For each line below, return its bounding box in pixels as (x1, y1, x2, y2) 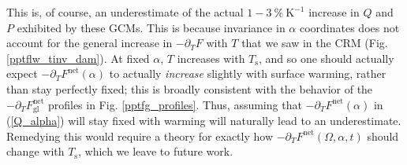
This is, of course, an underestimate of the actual (6, 4, 244, 20)
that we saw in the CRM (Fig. (241, 35, 388, 51)
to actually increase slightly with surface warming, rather (109, 65, 386, 82)
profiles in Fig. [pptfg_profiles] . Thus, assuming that (47, 96, 302, 112)
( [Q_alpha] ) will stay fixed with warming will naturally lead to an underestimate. (6, 112, 401, 129)
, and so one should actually (258, 49, 394, 66)
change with (6, 143, 65, 159)
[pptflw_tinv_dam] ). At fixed (6, 49, 150, 66)
